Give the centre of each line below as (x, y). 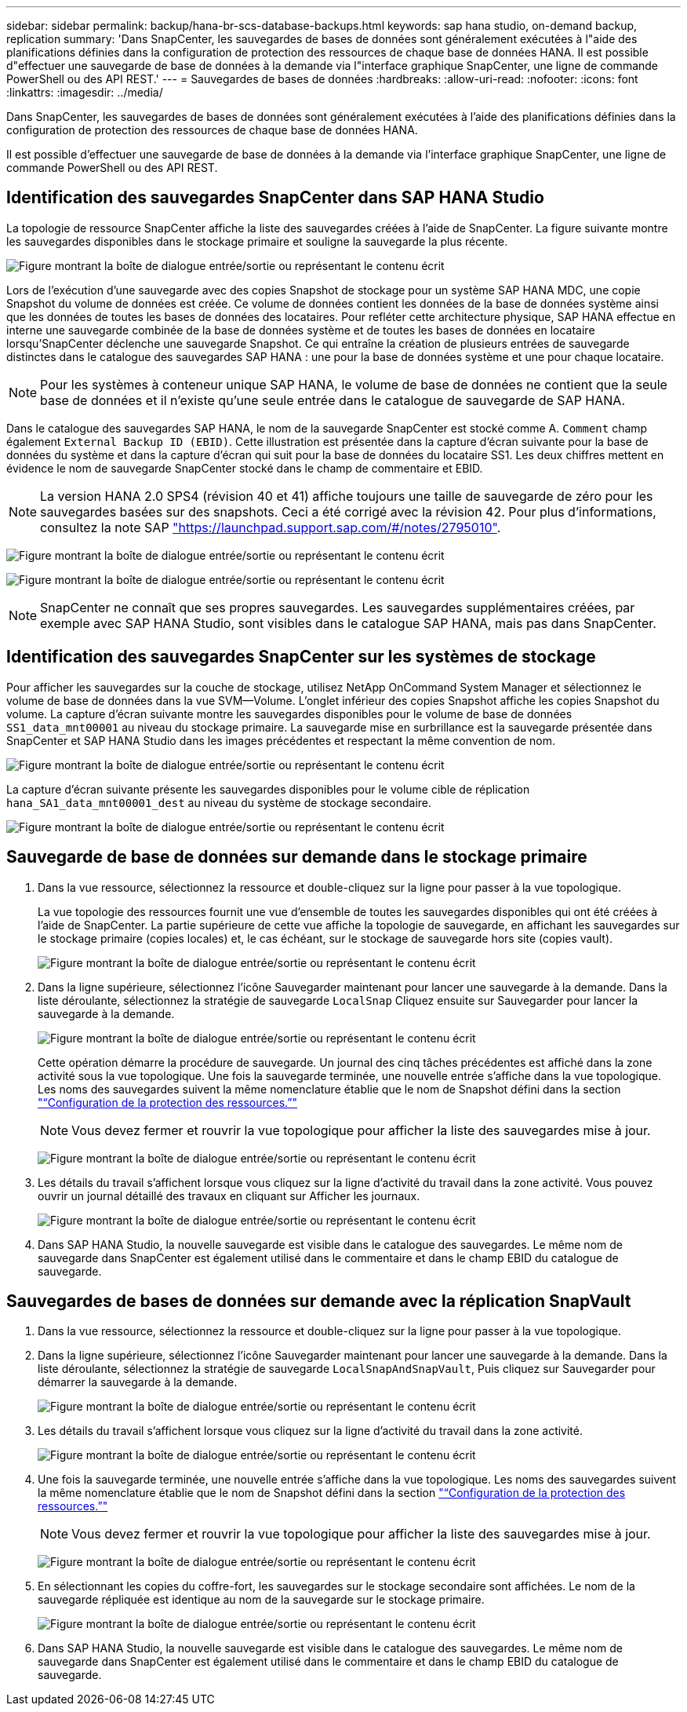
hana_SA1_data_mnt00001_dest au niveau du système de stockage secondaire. (219, 802)
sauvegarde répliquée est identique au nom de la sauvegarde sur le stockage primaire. (261, 1600)
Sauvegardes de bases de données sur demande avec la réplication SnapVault (319, 1301)
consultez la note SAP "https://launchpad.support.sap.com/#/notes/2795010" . (271, 527)
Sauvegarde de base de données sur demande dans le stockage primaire (297, 857)
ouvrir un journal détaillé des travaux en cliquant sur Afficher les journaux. (229, 1195)
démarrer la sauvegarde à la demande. (138, 1382)
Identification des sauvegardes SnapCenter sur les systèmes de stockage (301, 657)
